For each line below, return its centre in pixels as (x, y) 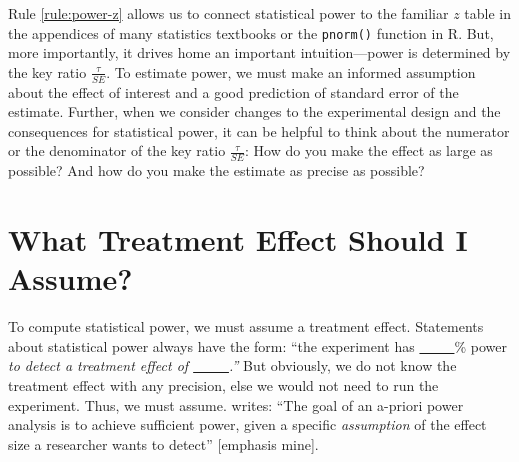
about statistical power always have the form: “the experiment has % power (257, 345)
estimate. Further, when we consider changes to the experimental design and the (254, 111)
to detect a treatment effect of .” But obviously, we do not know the (232, 365)
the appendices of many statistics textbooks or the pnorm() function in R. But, (251, 32)
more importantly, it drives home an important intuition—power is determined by (259, 52)
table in (487, 13)
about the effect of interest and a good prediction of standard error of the (233, 91)
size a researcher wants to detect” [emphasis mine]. (163, 443)
